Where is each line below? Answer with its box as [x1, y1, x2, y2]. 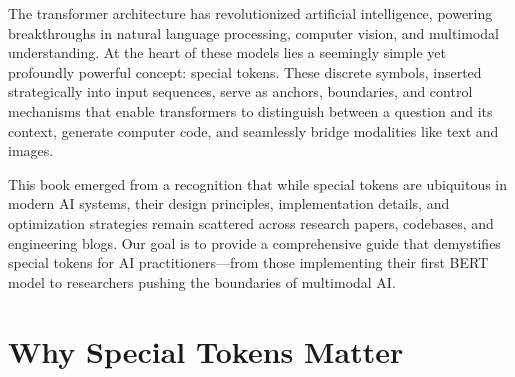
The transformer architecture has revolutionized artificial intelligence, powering [8, 3, 493, 23]
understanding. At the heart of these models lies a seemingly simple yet [8, 42, 447, 63]
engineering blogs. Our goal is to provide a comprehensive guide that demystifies [8, 232, 501, 253]
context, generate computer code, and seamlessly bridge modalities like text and [8, 120, 499, 141]
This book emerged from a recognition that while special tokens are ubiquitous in [8, 173, 508, 194]
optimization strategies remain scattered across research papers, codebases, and [8, 212, 494, 233]
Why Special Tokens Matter [8, 330, 404, 371]
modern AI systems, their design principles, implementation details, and [8, 193, 450, 214]
